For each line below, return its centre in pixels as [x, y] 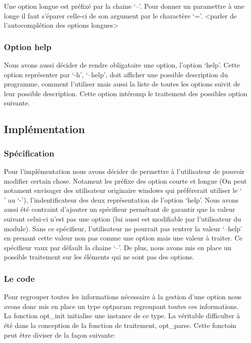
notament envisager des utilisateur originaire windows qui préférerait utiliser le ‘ [123, 190]
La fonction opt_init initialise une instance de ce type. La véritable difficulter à [122, 316]
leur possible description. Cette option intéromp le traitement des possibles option [126, 93]
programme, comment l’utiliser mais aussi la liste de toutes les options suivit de [122, 84]
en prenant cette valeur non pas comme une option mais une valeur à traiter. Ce [123, 238]
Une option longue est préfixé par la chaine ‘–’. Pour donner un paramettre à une [124, 6]
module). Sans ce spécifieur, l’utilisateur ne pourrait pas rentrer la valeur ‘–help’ [123, 228]
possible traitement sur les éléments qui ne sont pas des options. [99, 257]
